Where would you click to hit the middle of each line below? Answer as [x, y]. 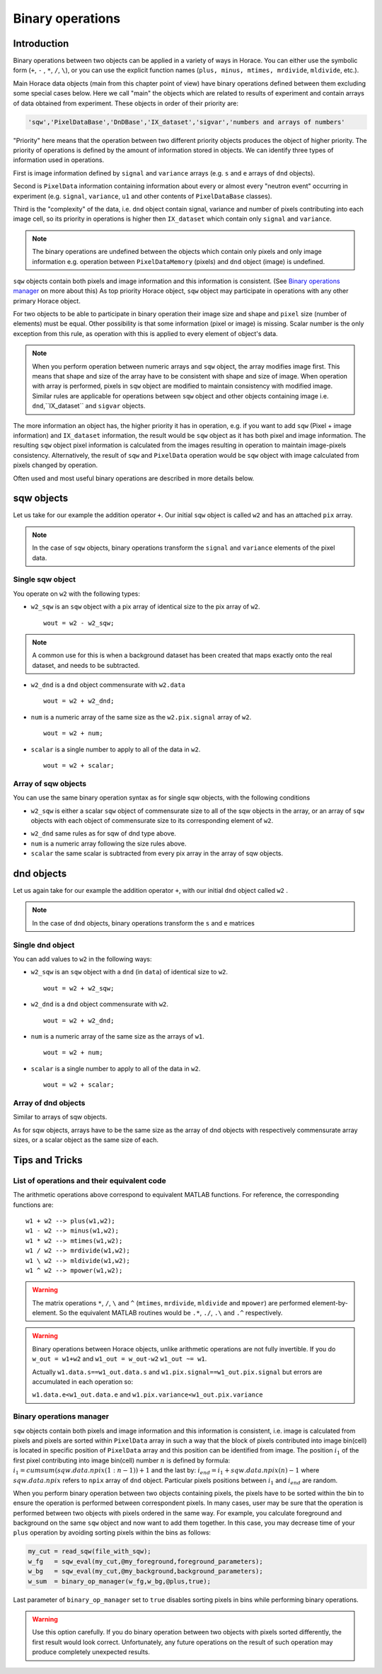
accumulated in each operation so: [83, 1382]
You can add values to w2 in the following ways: [82, 959]
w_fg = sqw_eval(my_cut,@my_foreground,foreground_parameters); [145, 1561]
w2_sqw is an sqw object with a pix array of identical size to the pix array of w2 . [146, 607]
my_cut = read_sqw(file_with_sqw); [89, 1552]
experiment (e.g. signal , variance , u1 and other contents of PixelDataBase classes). [143, 196]
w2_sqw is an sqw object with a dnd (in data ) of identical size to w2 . [129, 972]
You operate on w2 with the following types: [77, 594]
